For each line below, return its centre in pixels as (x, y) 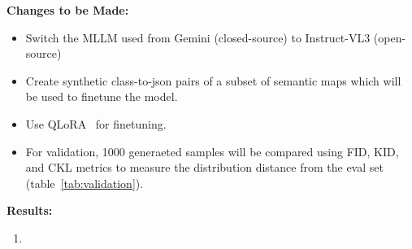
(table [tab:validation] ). (85, 183)
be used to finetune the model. (102, 96)
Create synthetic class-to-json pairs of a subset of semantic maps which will (213, 80)
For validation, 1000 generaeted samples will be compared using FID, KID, (212, 151)
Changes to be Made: (68, 10)
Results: (30, 210)
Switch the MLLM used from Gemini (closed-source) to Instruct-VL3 (198, 37)
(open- (390, 37)
